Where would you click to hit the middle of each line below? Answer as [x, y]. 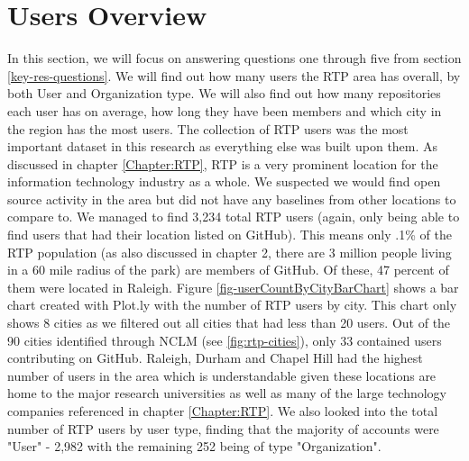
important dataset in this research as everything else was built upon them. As [223, 146]
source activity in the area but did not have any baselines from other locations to [232, 199]
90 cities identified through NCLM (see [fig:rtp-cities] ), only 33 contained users [225, 340]
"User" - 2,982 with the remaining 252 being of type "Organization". [194, 446]
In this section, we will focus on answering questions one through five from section [234, 58]
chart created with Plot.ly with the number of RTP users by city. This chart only [232, 305]
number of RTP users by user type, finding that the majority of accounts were [223, 428]
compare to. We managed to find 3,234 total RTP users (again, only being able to [234, 217]
